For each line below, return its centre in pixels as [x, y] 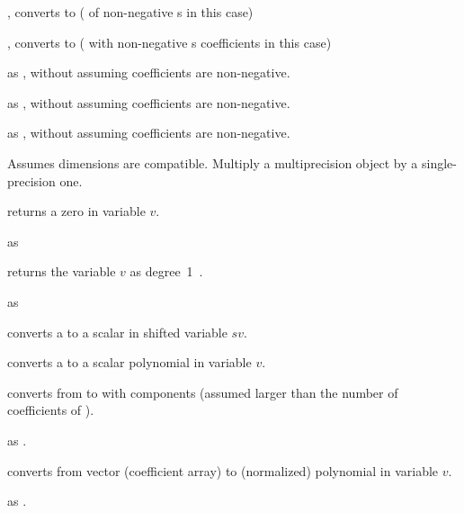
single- [439, 162]
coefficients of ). [51, 410]
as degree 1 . [166, 271]
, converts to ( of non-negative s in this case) [130, 12]
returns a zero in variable [76, 211]
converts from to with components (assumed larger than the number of [203, 392]
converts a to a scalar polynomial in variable [129, 362]
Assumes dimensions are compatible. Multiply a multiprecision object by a [213, 162]
